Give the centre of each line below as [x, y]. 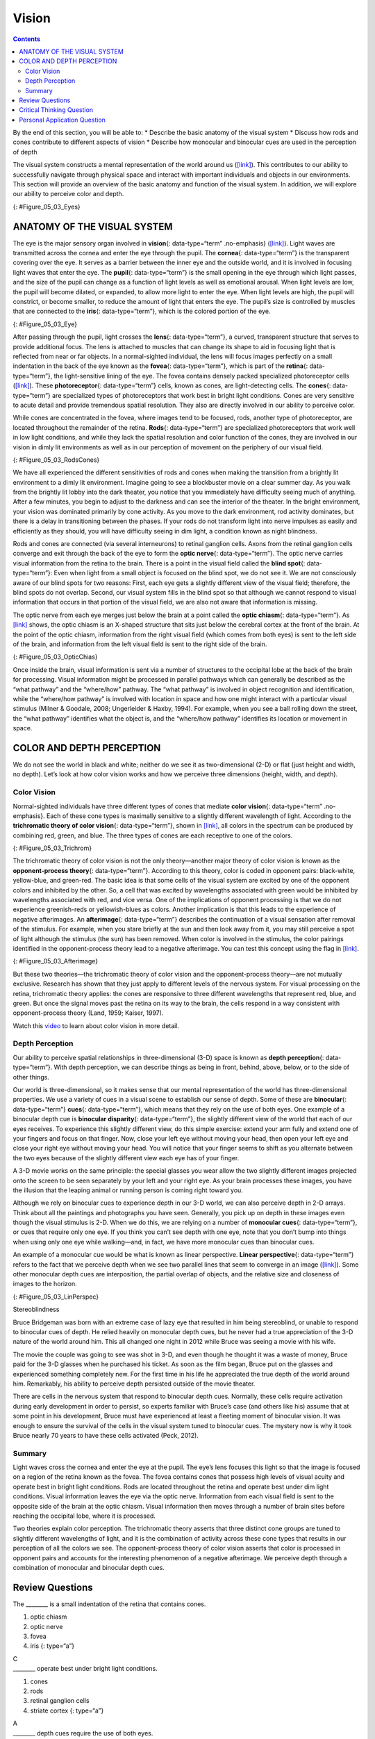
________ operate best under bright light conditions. [85, 1669]
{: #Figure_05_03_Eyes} [47, 207]
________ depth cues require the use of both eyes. [83, 1733]
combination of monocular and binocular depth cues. [89, 1567]
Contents [27, 39]
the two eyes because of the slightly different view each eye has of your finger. [126, 1157]
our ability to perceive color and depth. [68, 194]
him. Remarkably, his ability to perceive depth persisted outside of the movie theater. [134, 1384]
